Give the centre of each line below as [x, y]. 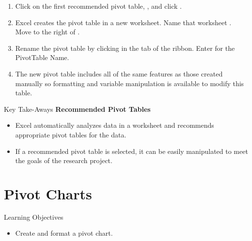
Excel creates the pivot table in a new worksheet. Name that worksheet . [123, 22]
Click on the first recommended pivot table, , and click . [98, 6]
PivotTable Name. [42, 57]
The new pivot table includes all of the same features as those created [119, 73]
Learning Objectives [34, 217]
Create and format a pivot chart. [64, 233]
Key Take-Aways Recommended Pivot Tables [77, 109]
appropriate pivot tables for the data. [71, 134]
